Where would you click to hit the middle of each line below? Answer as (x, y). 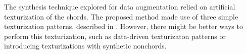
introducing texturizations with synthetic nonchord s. (85, 46)
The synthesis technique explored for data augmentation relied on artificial (120, 6)
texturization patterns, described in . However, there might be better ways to (124, 26)
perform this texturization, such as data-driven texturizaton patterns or (115, 36)
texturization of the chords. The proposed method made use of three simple (121, 16)
